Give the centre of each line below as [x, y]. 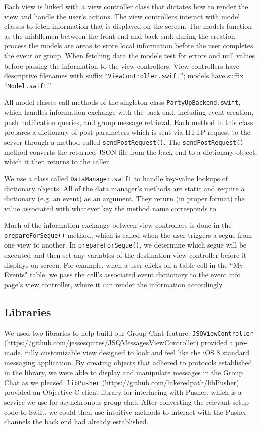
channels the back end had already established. [76, 422]
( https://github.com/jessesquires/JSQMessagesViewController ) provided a [119, 343]
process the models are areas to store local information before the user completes [129, 46]
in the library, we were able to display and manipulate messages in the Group [124, 372]
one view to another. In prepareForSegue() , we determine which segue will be [125, 245]
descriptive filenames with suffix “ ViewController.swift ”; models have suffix [124, 75]
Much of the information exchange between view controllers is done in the [118, 225]
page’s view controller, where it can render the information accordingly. [114, 284]
